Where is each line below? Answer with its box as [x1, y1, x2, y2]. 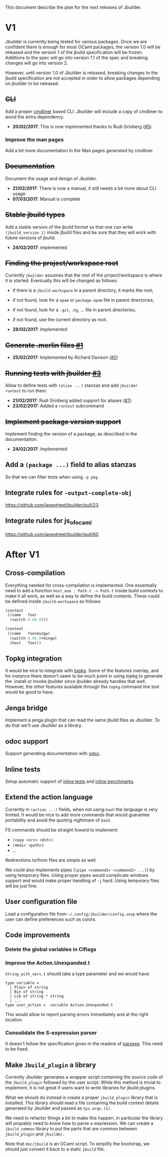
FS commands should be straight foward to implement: [5, 827, 119, 833]
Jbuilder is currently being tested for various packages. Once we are [5, 38, 147, 44]
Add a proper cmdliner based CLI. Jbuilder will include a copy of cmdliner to [5, 108, 163, 114]
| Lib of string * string [10, 994, 64, 999]
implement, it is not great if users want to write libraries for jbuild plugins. [5, 1085, 156, 1091]
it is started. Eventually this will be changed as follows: [5, 278, 118, 284]
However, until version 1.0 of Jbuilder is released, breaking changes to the [5, 70, 158, 76]
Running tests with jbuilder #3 [5, 369, 101, 377]
